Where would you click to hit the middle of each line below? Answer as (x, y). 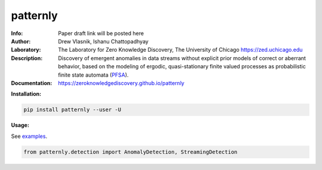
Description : (27, 58)
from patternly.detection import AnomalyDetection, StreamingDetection (131, 152)
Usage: (20, 125)
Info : (17, 33)
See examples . (29, 136)
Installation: (26, 94)
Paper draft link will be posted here (101, 33)
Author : (21, 41)
